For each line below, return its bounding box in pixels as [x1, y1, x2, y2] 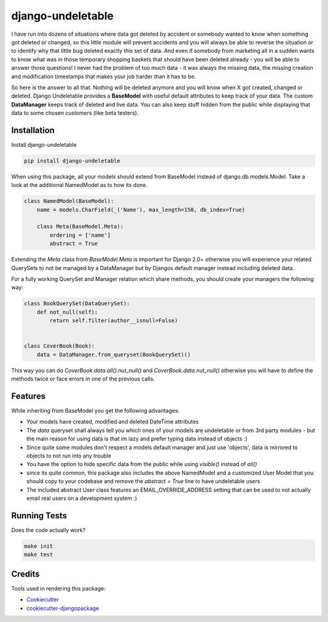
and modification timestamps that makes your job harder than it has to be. [11, 73, 196, 80]
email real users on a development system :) [26, 495, 137, 502]
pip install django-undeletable [24, 157, 121, 164]
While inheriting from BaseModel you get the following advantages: [11, 407, 180, 414]
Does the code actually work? [11, 526, 86, 533]
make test [24, 551, 53, 558]
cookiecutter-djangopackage [26, 604, 100, 612]
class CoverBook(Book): [24, 343, 95, 350]
